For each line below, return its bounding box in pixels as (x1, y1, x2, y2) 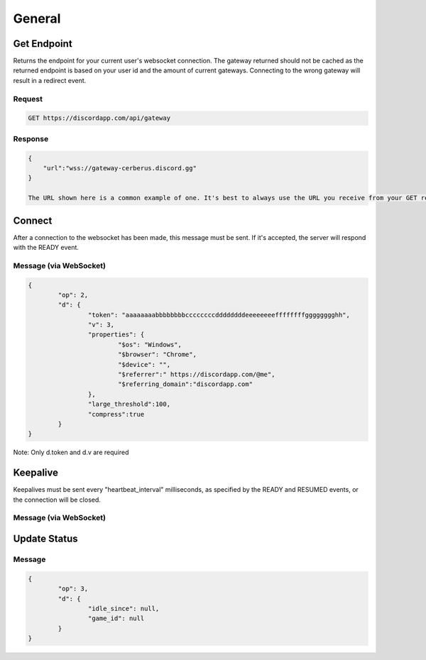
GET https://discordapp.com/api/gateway (28, 114, 170, 122)
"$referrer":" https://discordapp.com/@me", (117, 370, 275, 379)
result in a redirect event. (13, 76, 87, 84)
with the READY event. (13, 243, 80, 251)
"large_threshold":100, (87, 400, 170, 408)
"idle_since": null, (87, 604, 160, 612)
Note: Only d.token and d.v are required (13, 448, 129, 457)
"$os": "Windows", (117, 341, 182, 348)
